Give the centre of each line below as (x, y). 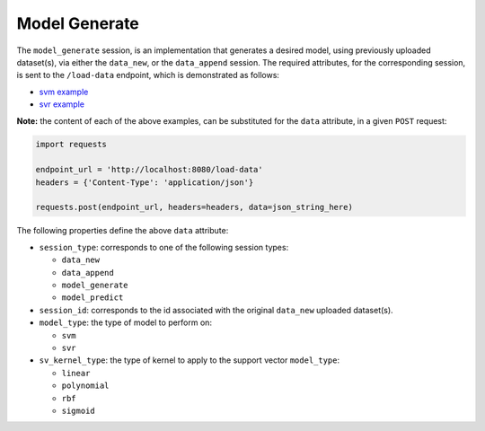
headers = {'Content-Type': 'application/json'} (145, 182)
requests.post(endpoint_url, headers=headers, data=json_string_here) (194, 207)
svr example (62, 104)
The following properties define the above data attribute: (123, 231)
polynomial (85, 386)
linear (76, 373)
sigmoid (79, 410)
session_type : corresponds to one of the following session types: (164, 247)
